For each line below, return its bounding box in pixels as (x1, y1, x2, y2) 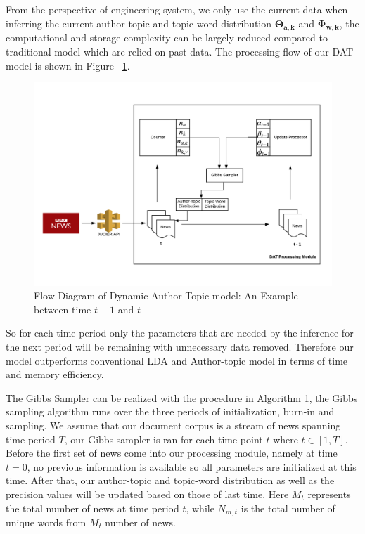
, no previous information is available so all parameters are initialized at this (27, 459, 357, 474)
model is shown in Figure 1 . (6, 58, 130, 72)
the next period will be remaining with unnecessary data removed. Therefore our (6, 339, 354, 353)
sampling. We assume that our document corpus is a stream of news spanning (6, 417, 341, 432)
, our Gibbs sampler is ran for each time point (64, 431, 263, 446)
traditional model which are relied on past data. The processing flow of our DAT (6, 44, 354, 58)
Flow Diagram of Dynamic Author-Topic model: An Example (34, 288, 298, 303)
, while (186, 500, 214, 515)
